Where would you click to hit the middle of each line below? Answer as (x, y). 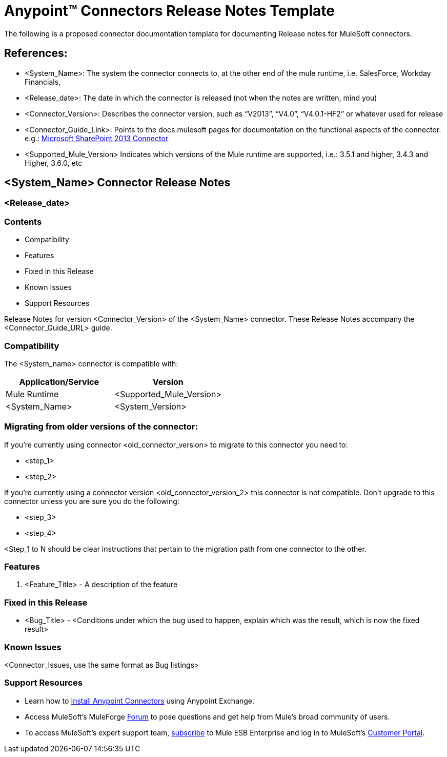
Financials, (43, 82)
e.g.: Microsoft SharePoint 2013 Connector (97, 138)
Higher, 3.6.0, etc (54, 163)
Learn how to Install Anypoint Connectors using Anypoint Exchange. (140, 701)
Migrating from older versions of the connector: (101, 427)
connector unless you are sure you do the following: (92, 501)
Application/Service (59, 382)
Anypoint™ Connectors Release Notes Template (170, 11)
